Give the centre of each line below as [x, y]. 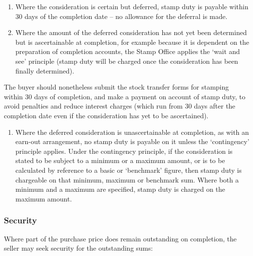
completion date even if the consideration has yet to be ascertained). [106, 115]
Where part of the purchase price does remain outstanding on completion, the [120, 238]
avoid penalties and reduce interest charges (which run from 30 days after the [120, 106]
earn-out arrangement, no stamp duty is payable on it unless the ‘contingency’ [132, 141]
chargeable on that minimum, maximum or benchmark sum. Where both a [127, 179]
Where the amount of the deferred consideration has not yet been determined [131, 32]
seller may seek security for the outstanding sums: [78, 248]
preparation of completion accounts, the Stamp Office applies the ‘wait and [128, 51]
